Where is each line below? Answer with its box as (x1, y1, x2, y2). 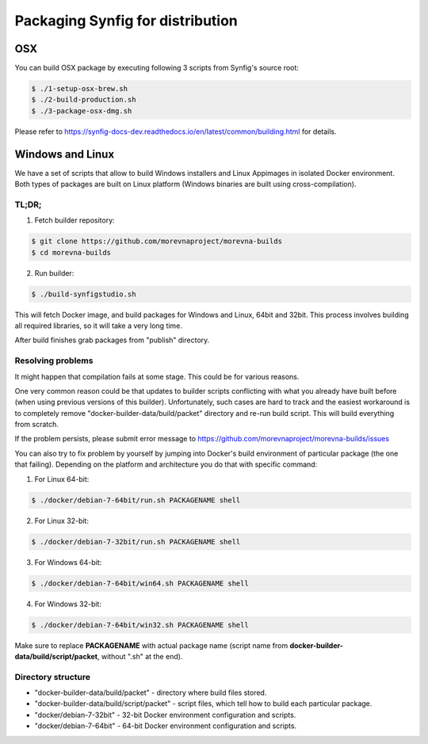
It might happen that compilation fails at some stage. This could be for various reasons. (14, 372, 300, 381)
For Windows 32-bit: (34, 599, 102, 609)
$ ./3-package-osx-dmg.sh (31, 106, 132, 115)
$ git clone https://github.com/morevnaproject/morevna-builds (31, 237, 283, 246)
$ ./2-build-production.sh (31, 95, 136, 105)
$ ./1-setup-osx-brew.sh (31, 84, 128, 93)
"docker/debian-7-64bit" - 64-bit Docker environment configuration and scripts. (34, 721, 297, 731)
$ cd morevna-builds (31, 248, 111, 257)
